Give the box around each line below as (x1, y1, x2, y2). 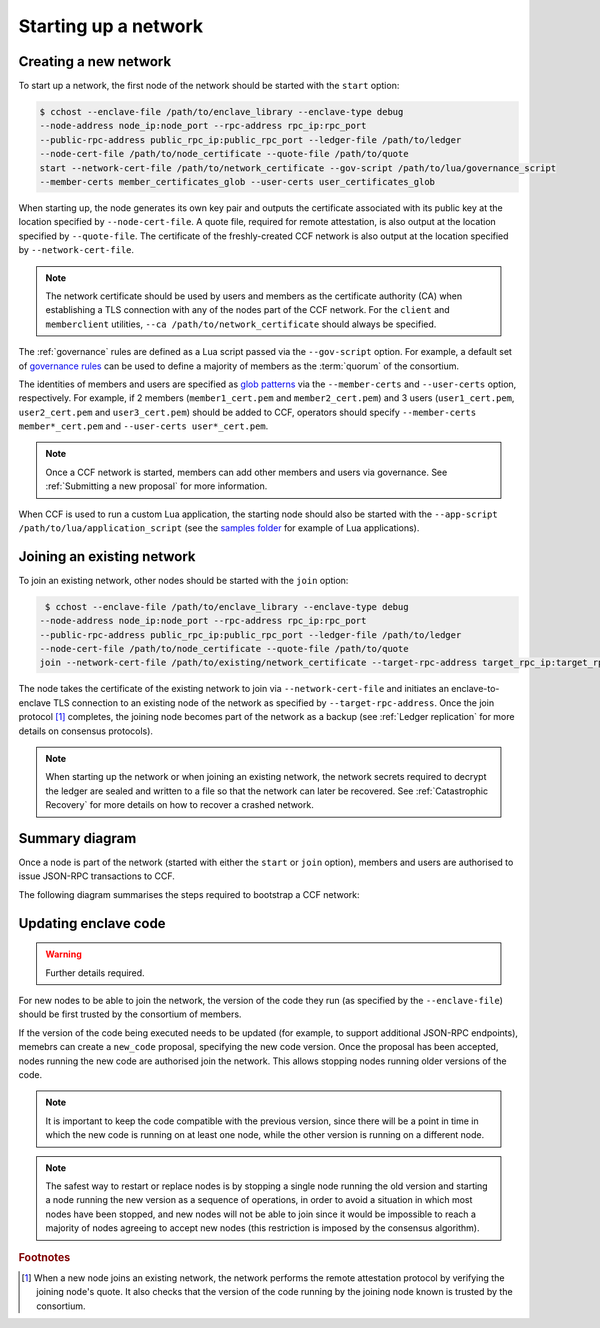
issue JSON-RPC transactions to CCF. (18, 870, 175, 882)
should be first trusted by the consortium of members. (18, 1008, 242, 1020)
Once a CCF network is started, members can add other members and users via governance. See (45, 466, 448, 478)
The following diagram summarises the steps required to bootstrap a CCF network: (18, 888, 360, 900)
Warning (45, 948, 82, 960)
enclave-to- (451, 683, 500, 695)
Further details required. (45, 966, 145, 979)
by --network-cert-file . (18, 244, 135, 256)
